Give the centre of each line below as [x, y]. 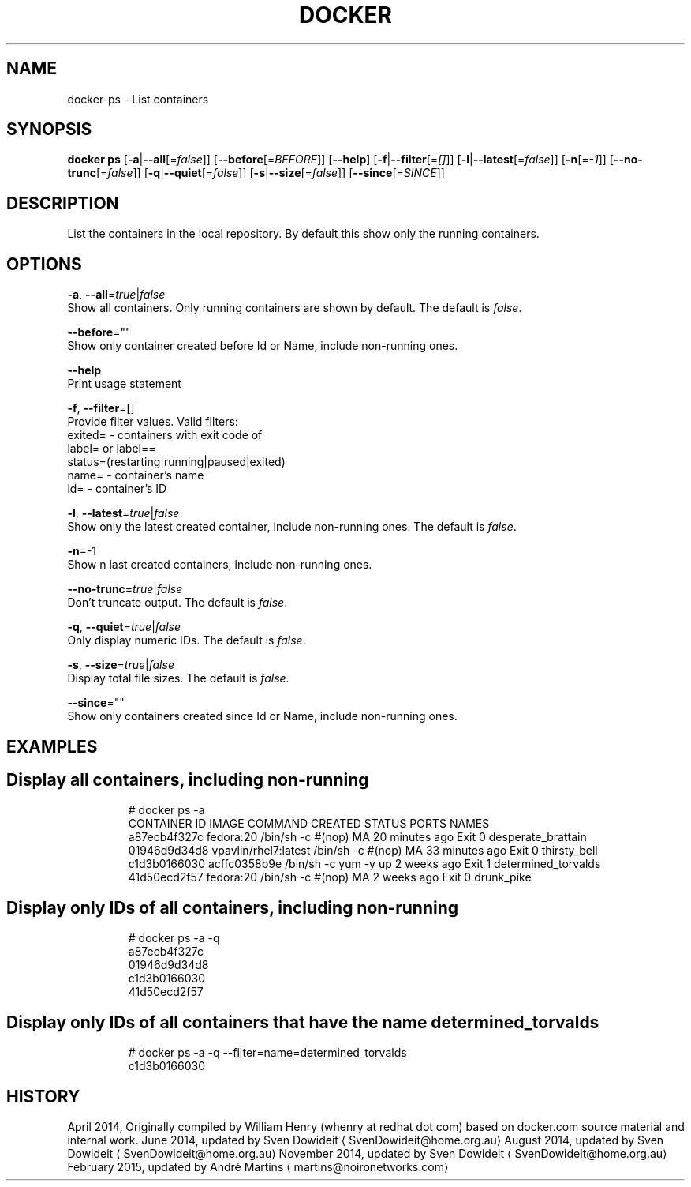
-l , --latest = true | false [123, 513]
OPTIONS [44, 264]
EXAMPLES [52, 746]
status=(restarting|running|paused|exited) [176, 462]
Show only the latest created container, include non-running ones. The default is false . [292, 527]
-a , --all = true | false [116, 295]
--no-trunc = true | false [125, 589]
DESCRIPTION [63, 203]
